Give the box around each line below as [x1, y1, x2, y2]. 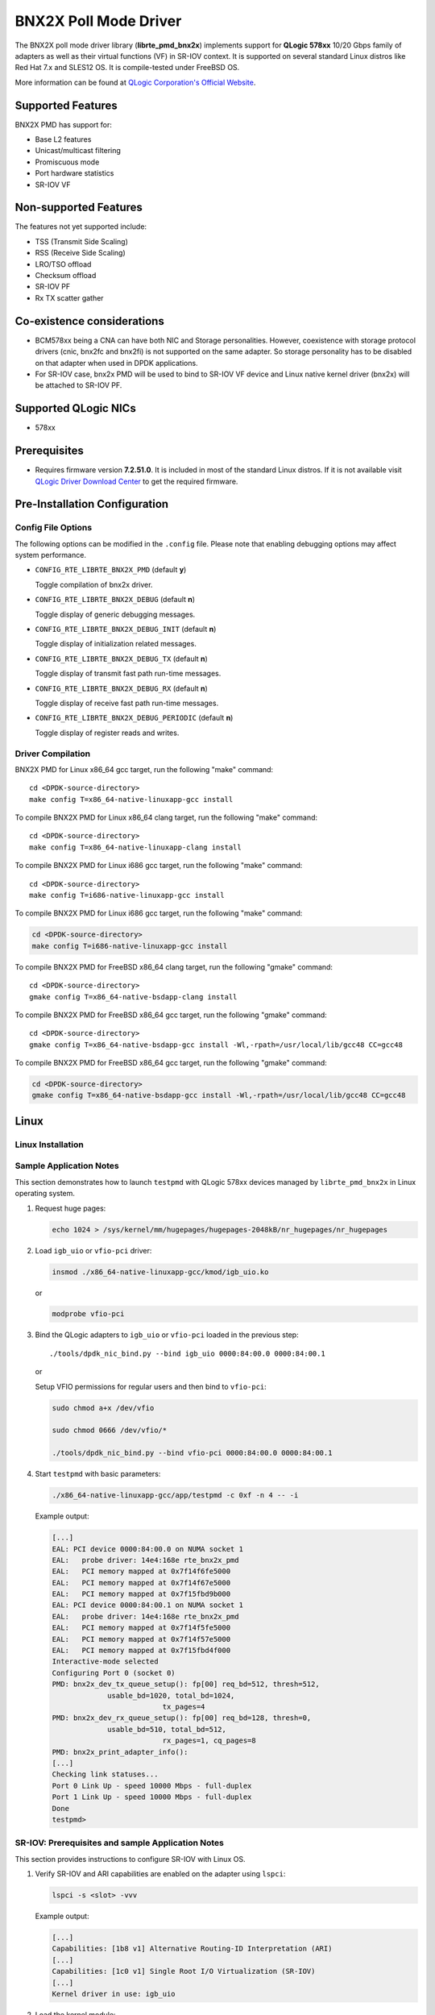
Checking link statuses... [52, 1770, 159, 1779]
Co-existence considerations [14, 314, 164, 328]
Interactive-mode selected [52, 1657, 159, 1666]
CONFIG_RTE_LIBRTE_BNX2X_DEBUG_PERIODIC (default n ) [35, 713, 234, 723]
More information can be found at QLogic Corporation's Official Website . [14, 77, 256, 87]
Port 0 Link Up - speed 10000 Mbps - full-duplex [52, 1781, 252, 1790]
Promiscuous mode [35, 157, 100, 167]
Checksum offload [35, 271, 97, 280]
